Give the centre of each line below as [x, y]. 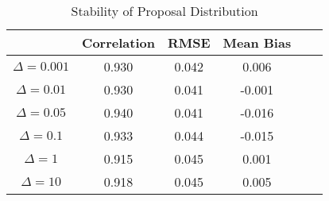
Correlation [118, 43]
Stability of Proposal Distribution [164, 11]
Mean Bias [257, 43]
